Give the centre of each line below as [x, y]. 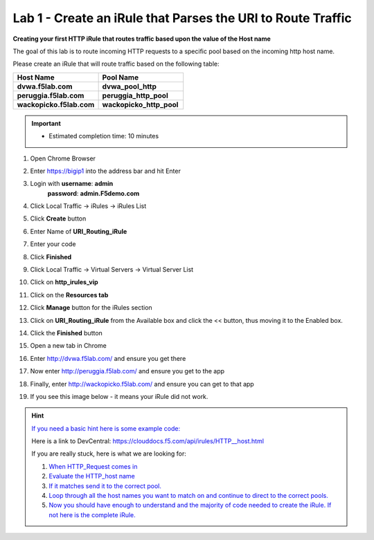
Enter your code [53, 244]
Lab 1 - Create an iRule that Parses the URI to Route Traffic [182, 18]
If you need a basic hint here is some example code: [106, 428]
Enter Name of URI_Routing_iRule [79, 231]
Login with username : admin [72, 184]
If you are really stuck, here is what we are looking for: [109, 454]
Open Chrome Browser [63, 158]
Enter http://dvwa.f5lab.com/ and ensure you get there [108, 358]
